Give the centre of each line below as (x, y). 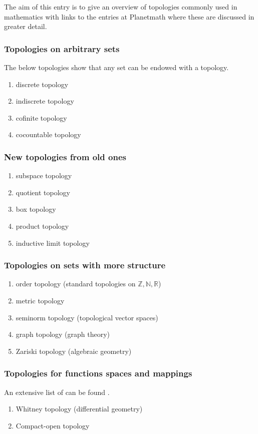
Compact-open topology (53, 425)
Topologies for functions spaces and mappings (98, 373)
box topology (36, 209)
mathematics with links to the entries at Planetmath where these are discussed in (129, 16)
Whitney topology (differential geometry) (79, 409)
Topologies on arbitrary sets (62, 48)
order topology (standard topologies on (76, 284)
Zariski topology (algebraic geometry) (74, 351)
